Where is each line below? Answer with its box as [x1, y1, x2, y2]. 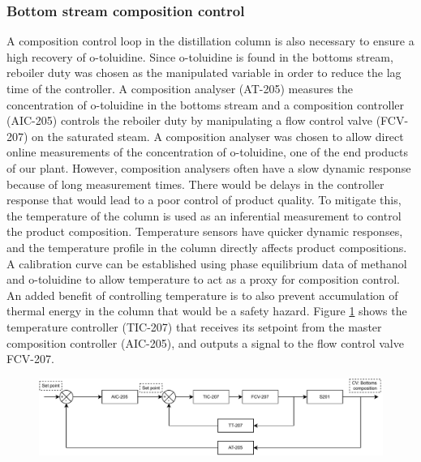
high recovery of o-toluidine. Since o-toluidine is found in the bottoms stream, [6, 48, 393, 65]
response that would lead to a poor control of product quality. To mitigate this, [6, 191, 402, 208]
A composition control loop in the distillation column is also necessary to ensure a [6, 32, 415, 49]
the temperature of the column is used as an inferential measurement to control [6, 207, 402, 224]
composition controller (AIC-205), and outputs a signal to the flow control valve [6, 334, 404, 351]
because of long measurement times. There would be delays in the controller [6, 175, 384, 192]
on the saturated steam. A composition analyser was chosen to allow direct [32, 127, 404, 144]
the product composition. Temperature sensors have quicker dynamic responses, [6, 223, 403, 240]
